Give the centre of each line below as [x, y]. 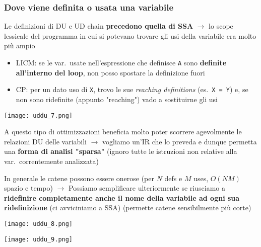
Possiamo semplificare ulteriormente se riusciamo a [147, 188]
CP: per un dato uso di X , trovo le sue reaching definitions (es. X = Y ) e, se [132, 89]
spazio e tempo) [28, 188]
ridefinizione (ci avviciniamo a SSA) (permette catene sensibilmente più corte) [128, 208]
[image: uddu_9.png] [39, 239]
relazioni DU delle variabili [46, 141]
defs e [173, 178]
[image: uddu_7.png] [39, 115]
